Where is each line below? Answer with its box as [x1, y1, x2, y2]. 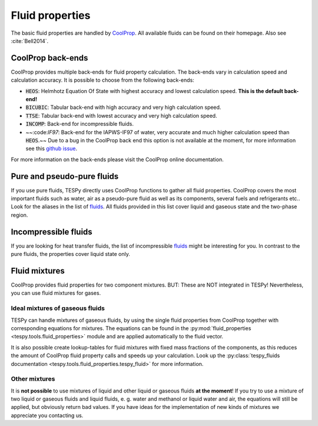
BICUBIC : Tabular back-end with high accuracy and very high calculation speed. [25, 104, 221, 111]
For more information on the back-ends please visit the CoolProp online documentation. [11, 156, 224, 163]
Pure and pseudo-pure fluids [11, 171, 119, 181]
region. [11, 211, 28, 218]
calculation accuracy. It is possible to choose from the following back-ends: [11, 76, 194, 84]
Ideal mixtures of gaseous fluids [11, 304, 105, 312]
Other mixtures [11, 375, 55, 383]
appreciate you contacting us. [11, 412, 84, 419]
